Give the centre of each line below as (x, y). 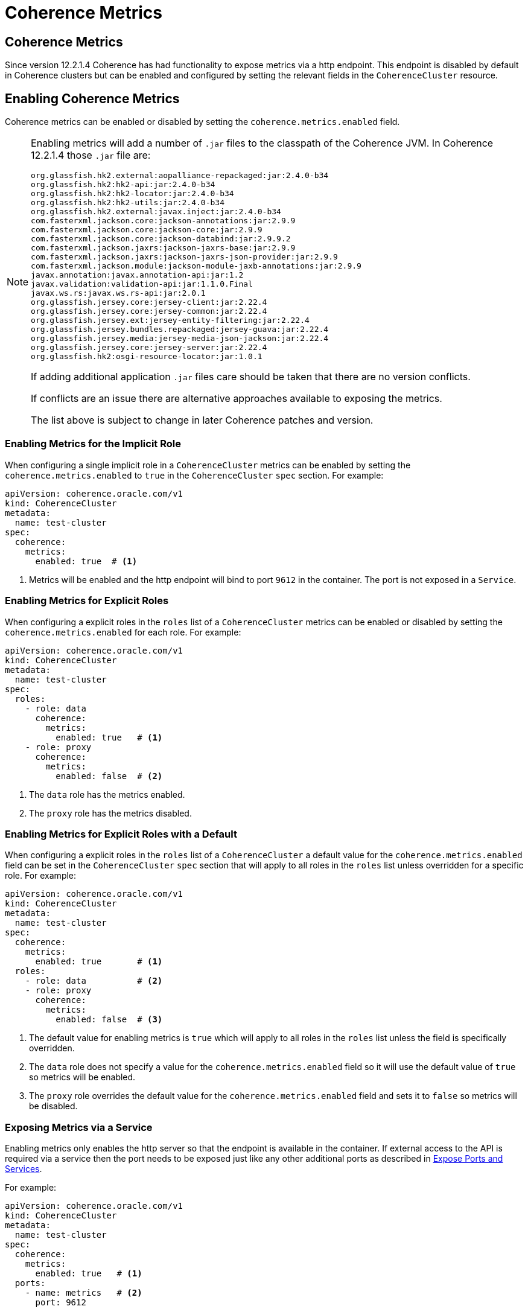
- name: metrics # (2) (84, 1293)
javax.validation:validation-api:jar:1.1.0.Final (142, 284)
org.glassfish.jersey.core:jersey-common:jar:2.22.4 (149, 311)
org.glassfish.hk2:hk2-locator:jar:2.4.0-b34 (132, 194)
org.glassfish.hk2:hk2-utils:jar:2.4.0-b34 (128, 203)
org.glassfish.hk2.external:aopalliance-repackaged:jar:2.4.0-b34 (180, 176)
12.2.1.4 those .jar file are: (91, 155)
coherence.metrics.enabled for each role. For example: (123, 632)
